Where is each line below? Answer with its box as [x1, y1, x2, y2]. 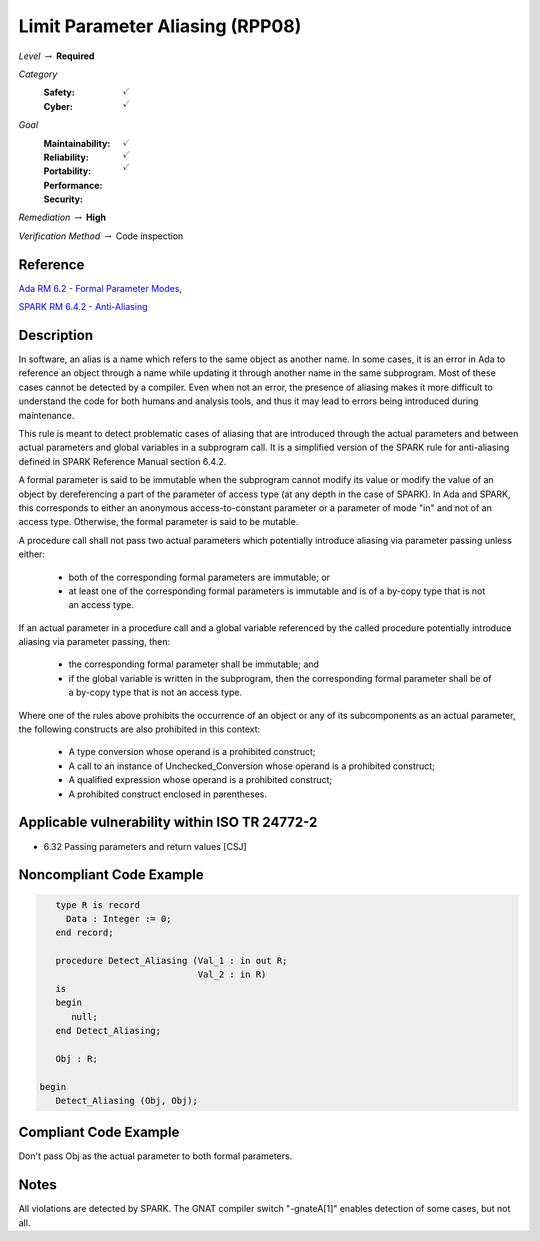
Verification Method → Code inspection [18, 230, 184, 242]
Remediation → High [18, 211, 107, 224]
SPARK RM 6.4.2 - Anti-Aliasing [18, 301, 149, 313]
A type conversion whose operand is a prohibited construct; [68, 746, 316, 758]
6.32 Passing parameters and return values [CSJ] [43, 840, 247, 852]
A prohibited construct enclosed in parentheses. [68, 788, 267, 800]
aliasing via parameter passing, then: [18, 636, 170, 648]
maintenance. [18, 409, 75, 421]
